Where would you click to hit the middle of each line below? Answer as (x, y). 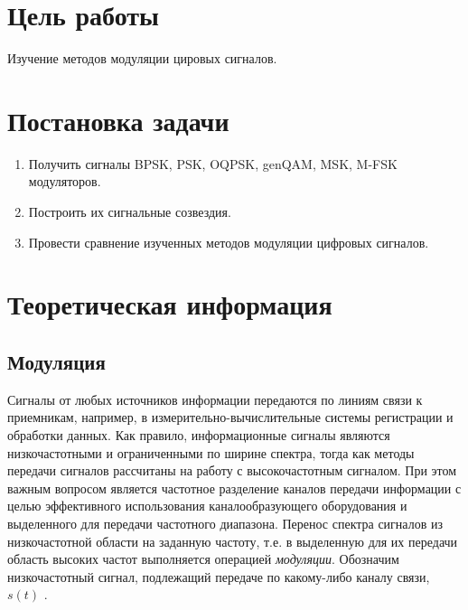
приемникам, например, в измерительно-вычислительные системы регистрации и (230, 417)
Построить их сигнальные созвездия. (130, 212)
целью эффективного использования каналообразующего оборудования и (207, 506)
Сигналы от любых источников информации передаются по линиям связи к (215, 399)
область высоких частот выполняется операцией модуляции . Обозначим (203, 559)
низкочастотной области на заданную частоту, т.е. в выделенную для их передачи (233, 541)
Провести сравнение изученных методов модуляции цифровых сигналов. (229, 242)
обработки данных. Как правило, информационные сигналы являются (199, 434)
